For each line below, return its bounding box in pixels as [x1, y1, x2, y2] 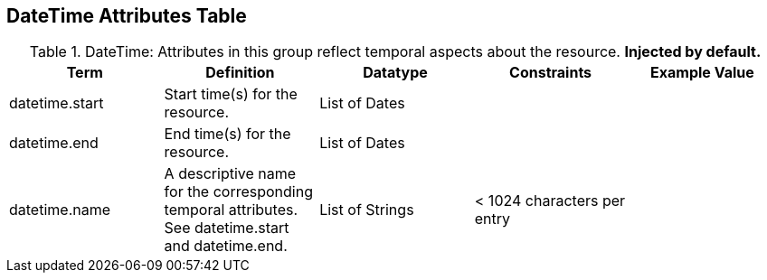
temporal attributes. [164, 201, 298, 219]
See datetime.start [164, 219, 289, 238]
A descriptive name [164, 164, 297, 183]
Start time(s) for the [164, 85, 298, 104]
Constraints [509, 63, 592, 82]
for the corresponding [164, 182, 314, 201]
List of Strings [319, 201, 414, 219]
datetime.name [9, 201, 111, 219]
